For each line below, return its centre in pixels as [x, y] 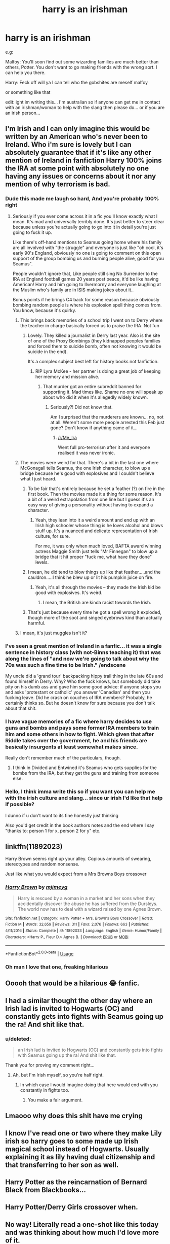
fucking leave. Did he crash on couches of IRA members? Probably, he [79, 697]
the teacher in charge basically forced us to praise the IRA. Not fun [90, 325]
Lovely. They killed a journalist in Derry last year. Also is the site [94, 335]
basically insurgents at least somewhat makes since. [72, 747]
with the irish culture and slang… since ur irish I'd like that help [84, 798]
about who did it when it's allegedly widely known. [95, 397]
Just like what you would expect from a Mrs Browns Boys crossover [76, 874]
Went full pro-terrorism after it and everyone [104, 447]
